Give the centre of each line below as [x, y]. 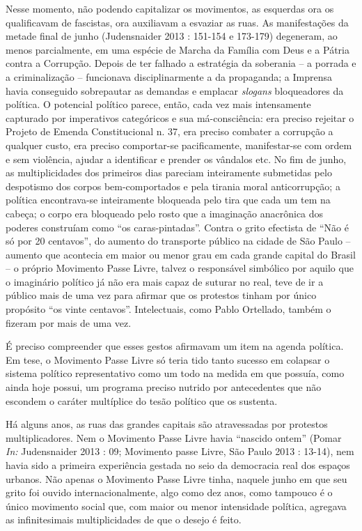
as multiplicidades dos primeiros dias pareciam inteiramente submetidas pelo [169, 172]
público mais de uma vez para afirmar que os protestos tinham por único [161, 295]
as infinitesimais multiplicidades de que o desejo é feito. [124, 520]
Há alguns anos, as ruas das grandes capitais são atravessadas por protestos [167, 424]
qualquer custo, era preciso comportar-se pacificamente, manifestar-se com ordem [179, 145]
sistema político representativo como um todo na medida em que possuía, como [175, 373]
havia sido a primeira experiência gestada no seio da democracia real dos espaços [178, 465]
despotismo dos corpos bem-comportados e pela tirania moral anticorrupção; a [173, 186]
